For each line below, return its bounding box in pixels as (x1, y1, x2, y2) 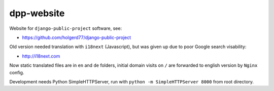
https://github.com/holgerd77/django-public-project (22, 34, 131, 40)
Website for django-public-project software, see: (9, 25, 122, 31)
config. (9, 69, 24, 75)
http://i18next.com (22, 53, 60, 59)
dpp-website (9, 8, 65, 19)
